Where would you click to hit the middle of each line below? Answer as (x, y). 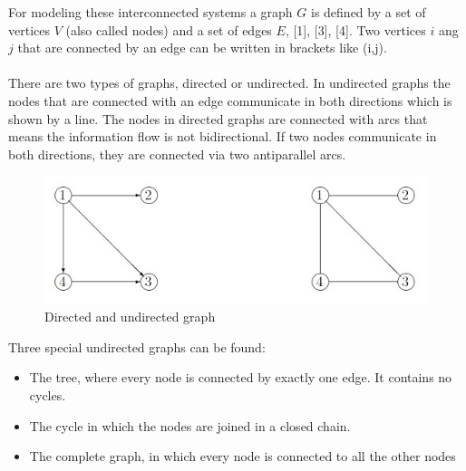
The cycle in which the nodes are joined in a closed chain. (190, 425)
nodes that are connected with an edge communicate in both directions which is (230, 100)
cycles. (48, 395)
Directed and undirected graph (130, 317)
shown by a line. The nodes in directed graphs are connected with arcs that (218, 118)
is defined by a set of (369, 12)
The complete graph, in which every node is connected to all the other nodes (243, 456)
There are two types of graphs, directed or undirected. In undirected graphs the (229, 83)
